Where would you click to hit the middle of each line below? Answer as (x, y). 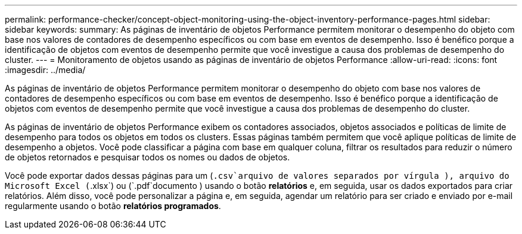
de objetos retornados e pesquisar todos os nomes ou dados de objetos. (147, 157)
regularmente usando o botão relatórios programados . (113, 206)
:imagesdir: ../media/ (45, 70)
